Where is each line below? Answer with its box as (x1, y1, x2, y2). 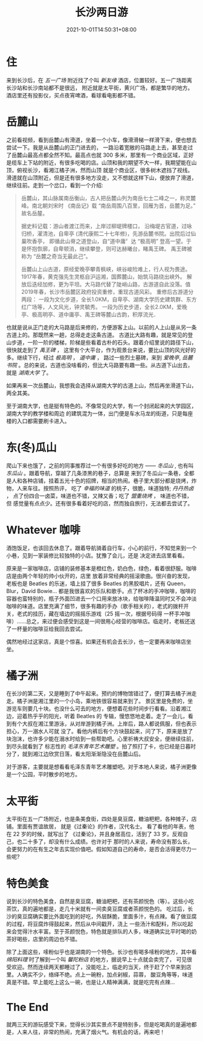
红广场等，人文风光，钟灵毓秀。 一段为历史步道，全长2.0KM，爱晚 (21, 303, 187, 310)
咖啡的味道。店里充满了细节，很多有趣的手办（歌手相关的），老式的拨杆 (6, 602, 184, 609)
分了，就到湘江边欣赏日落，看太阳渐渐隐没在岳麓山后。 (6, 750, 144, 757)
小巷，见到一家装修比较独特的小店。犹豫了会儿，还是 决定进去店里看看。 (6, 551, 188, 559)
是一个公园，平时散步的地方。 (6, 771, 80, 778)
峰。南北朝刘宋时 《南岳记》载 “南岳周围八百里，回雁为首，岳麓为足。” (21, 202, 196, 209)
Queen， (167, 580, 189, 587)
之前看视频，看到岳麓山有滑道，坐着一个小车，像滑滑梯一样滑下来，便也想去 (6, 136, 197, 143)
